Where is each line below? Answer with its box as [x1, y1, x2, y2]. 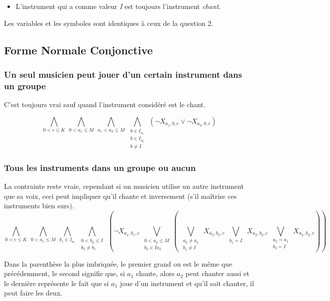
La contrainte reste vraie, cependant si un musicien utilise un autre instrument [4, 181, 244, 191]
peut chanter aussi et [185, 268, 249, 279]
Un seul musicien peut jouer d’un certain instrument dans [4, 68, 242, 80]
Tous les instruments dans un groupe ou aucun [4, 161, 196, 173]
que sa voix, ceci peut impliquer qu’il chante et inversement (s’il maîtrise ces [4, 190, 237, 201]
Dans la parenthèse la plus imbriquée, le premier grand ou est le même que [4, 258, 232, 269]
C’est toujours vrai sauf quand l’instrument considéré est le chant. [4, 99, 206, 110]
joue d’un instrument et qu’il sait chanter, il [120, 278, 254, 288]
